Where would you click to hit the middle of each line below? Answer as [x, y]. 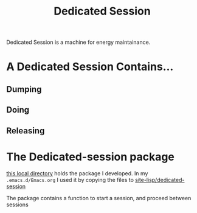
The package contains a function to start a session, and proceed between [99, 198]
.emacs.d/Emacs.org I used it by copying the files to [70, 180]
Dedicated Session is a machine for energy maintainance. [78, 42]
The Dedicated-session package [91, 157]
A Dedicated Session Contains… [90, 67]
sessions [17, 204]
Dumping [24, 89]
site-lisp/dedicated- [160, 180]
